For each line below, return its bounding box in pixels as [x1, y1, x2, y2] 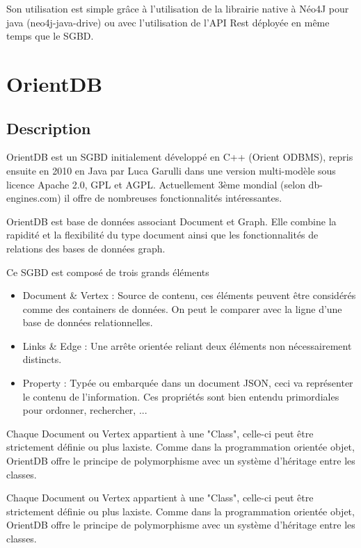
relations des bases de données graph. [6, 241, 166, 255]
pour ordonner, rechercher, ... [22, 403, 147, 417]
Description [6, 117, 91, 138]
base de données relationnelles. [22, 315, 153, 330]
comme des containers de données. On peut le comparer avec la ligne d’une [22, 301, 342, 316]
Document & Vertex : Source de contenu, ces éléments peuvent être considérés [22, 288, 356, 303]
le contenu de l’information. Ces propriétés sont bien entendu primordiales [22, 389, 339, 403]
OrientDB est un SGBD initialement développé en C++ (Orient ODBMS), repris [6, 150, 353, 164]
